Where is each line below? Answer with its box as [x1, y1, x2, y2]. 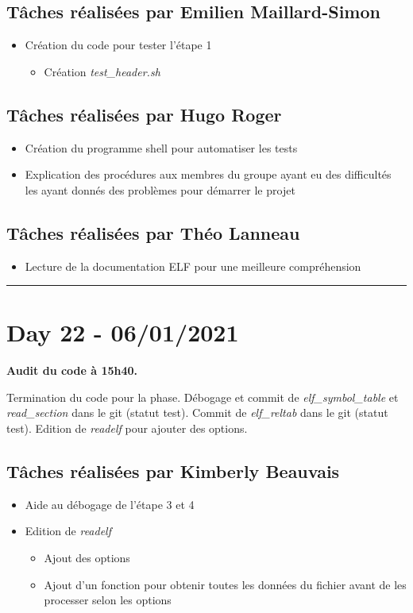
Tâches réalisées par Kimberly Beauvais [6, 459, 340, 484]
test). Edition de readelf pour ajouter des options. [6, 420, 248, 437]
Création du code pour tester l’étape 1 [25, 37, 212, 53]
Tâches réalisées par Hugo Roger [6, 102, 282, 126]
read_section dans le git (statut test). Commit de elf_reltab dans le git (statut [6, 404, 388, 421]
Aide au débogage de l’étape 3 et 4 [25, 495, 195, 512]
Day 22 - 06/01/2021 [6, 316, 239, 349]
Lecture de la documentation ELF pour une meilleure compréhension [25, 257, 361, 274]
